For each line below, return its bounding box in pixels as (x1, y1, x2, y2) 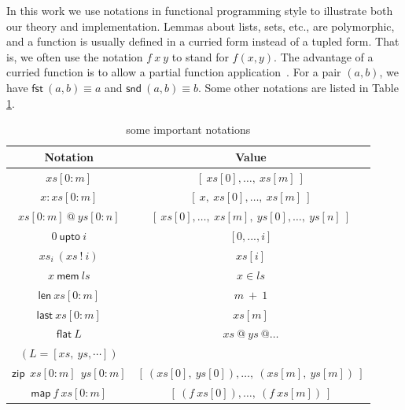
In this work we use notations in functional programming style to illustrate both (6, 2, 393, 18)
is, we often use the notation (6, 48, 143, 65)
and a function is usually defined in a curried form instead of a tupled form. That (6, 33, 399, 50)
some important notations (126, 121, 251, 138)
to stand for (171, 48, 229, 65)
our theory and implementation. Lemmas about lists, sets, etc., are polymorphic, (6, 17, 395, 34)
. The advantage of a (274, 48, 374, 65)
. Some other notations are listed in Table (197, 79, 399, 95)
